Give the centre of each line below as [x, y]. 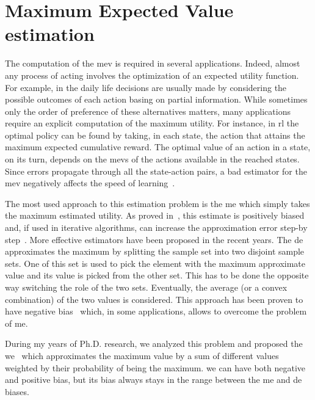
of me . [16, 323]
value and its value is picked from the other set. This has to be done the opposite [157, 275]
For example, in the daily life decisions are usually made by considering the [146, 87]
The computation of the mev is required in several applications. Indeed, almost [153, 63]
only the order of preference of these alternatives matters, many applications [148, 111]
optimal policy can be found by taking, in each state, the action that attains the [155, 135]
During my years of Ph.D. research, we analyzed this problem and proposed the [154, 344]
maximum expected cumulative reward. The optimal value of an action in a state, [158, 147]
